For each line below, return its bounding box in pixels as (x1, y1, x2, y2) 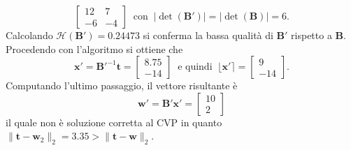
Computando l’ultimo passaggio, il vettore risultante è (6, 78, 238, 93)
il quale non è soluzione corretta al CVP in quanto (6, 114, 222, 129)
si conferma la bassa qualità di (143, 28, 273, 42)
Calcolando (6, 28, 53, 42)
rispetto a (291, 28, 332, 42)
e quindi (178, 62, 213, 73)
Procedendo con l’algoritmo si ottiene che (6, 41, 183, 56)
